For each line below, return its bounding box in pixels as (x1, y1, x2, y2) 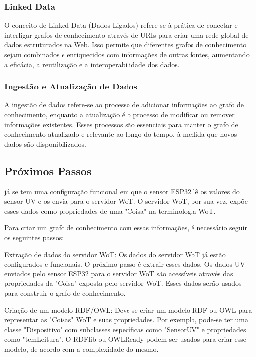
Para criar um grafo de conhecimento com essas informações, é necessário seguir (4, 222, 247, 233)
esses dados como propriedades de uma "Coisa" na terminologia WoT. (4, 205, 216, 216)
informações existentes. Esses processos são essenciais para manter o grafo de (4, 119, 238, 129)
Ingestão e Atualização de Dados (4, 80, 137, 92)
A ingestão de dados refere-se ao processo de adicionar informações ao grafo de (4, 99, 244, 110)
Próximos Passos (4, 163, 92, 178)
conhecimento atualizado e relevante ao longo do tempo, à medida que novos (4, 129, 237, 139)
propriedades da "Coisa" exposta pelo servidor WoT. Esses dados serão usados (4, 278, 242, 288)
